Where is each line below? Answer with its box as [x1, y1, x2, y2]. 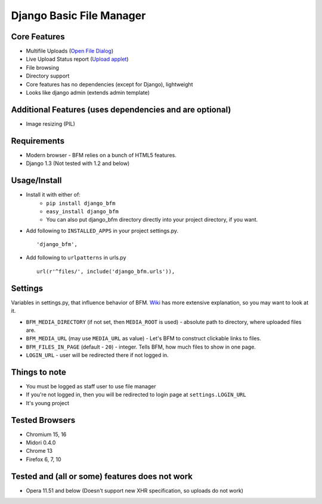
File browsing [26, 64, 59, 71]
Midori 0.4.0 [26, 439, 56, 446]
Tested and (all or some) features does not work [11, 471, 193, 481]
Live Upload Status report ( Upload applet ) [26, 55, 129, 63]
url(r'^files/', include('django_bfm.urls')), [36, 268, 175, 275]
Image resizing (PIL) [26, 120, 76, 127]
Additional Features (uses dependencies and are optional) [11, 104, 231, 114]
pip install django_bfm [46, 200, 116, 207]
